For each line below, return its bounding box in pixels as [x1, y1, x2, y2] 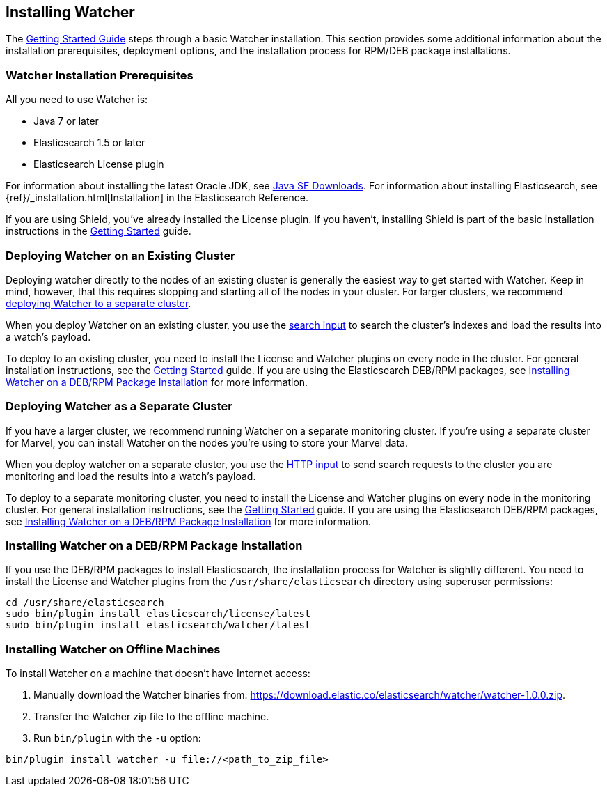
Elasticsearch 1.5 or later [33, 137, 145, 149]
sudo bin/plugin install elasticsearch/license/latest [6, 608, 311, 620]
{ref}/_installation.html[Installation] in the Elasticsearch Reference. [6, 192, 308, 204]
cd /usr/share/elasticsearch [6, 597, 164, 609]
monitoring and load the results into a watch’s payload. [6, 469, 256, 482]
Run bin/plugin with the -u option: [33, 732, 201, 745]
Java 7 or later [33, 115, 99, 127]
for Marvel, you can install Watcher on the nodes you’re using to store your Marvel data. [6, 436, 408, 449]
